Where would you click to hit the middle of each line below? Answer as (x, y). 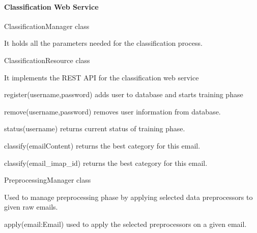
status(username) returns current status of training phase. (95, 128)
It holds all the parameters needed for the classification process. (103, 43)
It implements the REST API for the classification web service (102, 77)
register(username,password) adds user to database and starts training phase (124, 94)
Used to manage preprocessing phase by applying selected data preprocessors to (128, 197)
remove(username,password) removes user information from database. (112, 111)
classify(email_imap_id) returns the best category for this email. (106, 163)
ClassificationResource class (47, 60)
